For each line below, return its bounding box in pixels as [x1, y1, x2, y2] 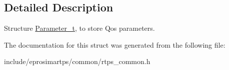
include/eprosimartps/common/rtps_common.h [4, 56, 150, 67]
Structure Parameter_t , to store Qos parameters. [4, 23, 155, 33]
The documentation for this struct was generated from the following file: [4, 39, 225, 50]
